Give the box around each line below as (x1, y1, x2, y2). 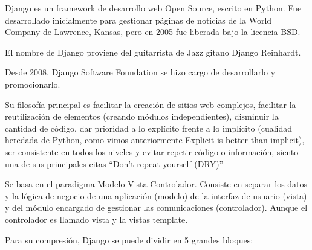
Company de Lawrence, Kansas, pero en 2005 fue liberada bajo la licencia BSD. (5, 25, 301, 38)
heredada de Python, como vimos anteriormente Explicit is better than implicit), (5, 133, 305, 146)
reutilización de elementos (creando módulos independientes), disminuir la (5, 110, 279, 123)
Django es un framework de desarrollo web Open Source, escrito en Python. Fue (5, 2, 302, 14)
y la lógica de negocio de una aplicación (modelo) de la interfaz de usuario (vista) (5, 189, 307, 202)
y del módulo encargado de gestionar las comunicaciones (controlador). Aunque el (5, 201, 308, 214)
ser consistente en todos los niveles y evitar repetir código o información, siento (5, 145, 299, 158)
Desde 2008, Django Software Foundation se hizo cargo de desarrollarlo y (5, 66, 276, 79)
